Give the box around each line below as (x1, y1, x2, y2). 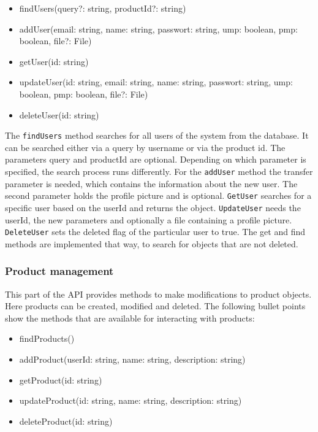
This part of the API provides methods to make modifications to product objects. (5, 287, 312, 300)
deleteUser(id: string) (19, 108, 99, 121)
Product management (5, 263, 114, 279)
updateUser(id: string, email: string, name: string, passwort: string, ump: (19, 75, 293, 88)
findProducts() (19, 332, 75, 345)
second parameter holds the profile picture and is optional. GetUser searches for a (5, 189, 312, 202)
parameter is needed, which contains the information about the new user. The (5, 177, 298, 190)
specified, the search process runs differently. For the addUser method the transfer (5, 165, 313, 177)
